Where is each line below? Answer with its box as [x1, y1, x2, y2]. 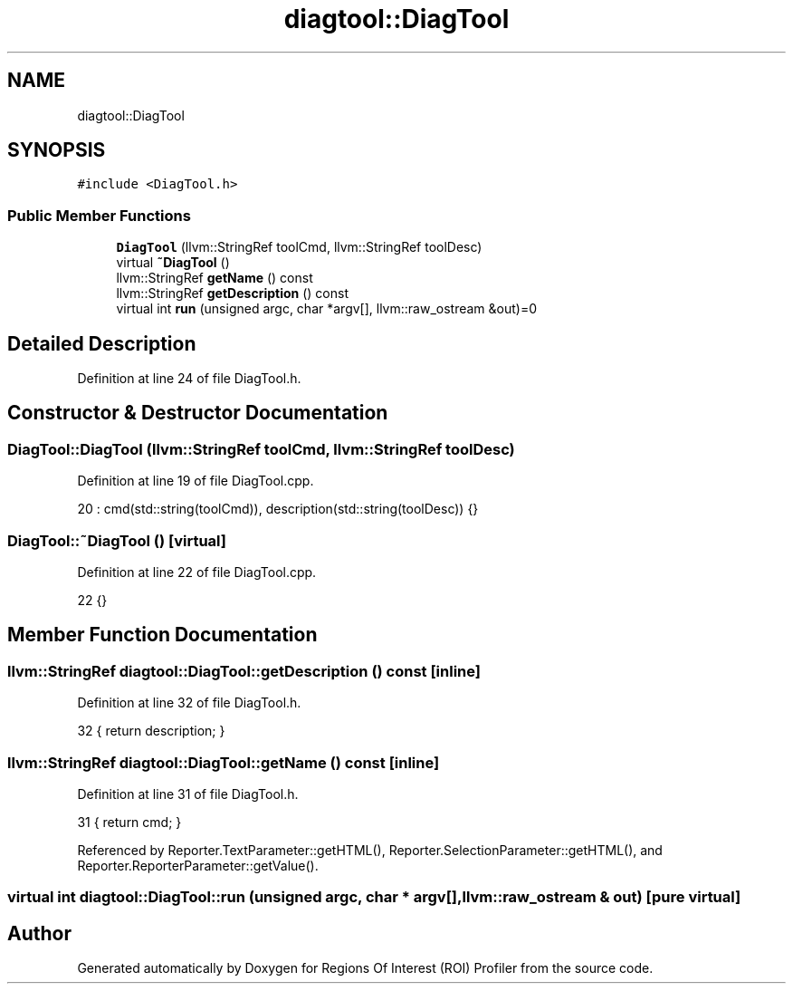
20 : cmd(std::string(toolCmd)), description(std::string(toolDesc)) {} [77, 501, 479, 517]
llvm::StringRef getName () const [116, 270, 313, 286]
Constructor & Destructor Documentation [7, 401, 388, 425]
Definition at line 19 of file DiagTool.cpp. [77, 473, 314, 489]
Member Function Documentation [7, 623, 318, 647]
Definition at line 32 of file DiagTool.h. [77, 695, 301, 711]
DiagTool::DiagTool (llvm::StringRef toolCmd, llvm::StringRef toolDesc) [7, 439, 515, 458]
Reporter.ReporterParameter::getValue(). [77, 857, 319, 873]
